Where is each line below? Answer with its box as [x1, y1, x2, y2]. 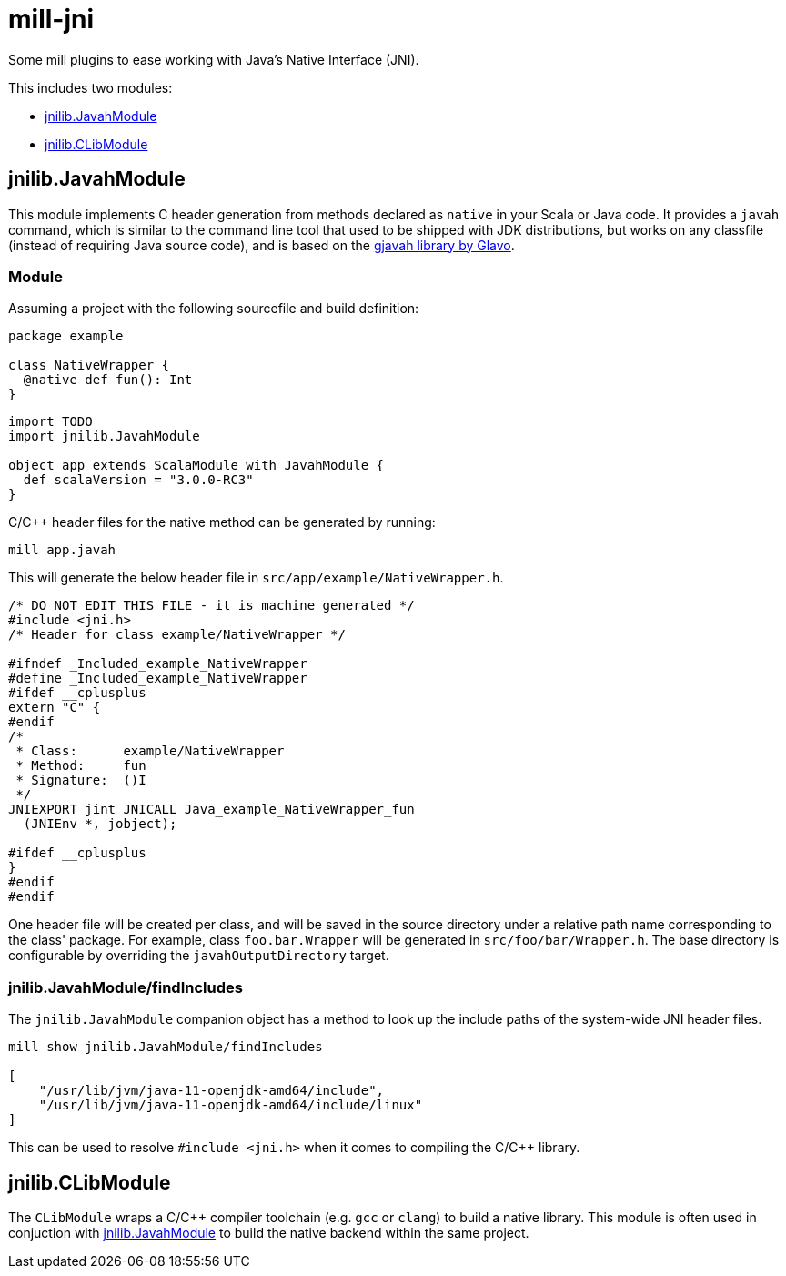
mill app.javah [8, 542, 116, 558]
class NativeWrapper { [8, 358, 170, 373]
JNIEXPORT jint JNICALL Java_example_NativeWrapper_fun [8, 802, 415, 817]
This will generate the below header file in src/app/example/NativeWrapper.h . [8, 570, 504, 586]
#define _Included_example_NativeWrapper [8, 671, 307, 686]
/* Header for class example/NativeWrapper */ [8, 627, 346, 643]
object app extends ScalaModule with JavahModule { [8, 458, 385, 473]
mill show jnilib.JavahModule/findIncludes [8, 1039, 323, 1055]
